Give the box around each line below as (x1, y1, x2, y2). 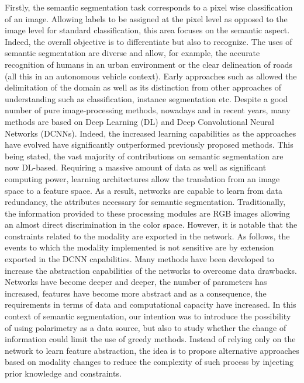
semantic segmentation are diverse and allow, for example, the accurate (5, 47, 260, 59)
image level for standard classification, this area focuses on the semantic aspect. (5, 24, 290, 36)
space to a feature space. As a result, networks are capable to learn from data (5, 184, 283, 196)
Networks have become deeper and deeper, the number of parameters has (5, 276, 267, 288)
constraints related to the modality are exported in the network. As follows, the (5, 229, 290, 242)
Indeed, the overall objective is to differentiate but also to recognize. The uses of (5, 35, 292, 47)
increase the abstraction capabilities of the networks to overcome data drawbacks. (5, 264, 297, 276)
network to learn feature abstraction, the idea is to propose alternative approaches (5, 344, 299, 356)
